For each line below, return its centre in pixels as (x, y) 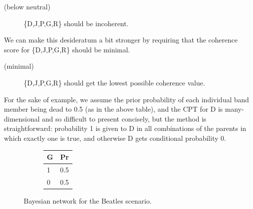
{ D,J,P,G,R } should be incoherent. (76, 23)
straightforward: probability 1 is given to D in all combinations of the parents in (125, 128)
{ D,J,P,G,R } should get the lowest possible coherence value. (114, 82)
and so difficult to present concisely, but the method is (124, 118)
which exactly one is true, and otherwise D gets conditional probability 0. (115, 138)
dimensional (22, 118)
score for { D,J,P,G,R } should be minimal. (67, 49)
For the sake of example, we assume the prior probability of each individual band (126, 99)
